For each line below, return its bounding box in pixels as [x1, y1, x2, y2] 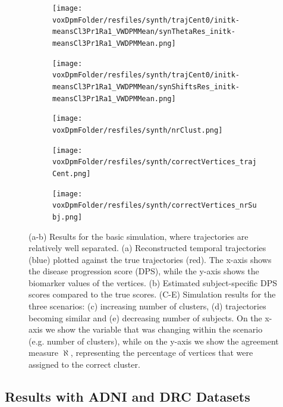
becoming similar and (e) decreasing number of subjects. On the [29, 311, 262, 324]
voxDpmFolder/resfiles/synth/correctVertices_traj [52, 158, 257, 167]
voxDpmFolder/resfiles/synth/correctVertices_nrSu [52, 201, 257, 210]
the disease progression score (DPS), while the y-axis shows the [29, 265, 259, 277]
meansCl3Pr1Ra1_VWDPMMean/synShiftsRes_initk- [52, 82, 240, 91]
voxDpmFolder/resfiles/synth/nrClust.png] [52, 126, 223, 134]
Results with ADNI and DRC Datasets [5, 387, 250, 406]
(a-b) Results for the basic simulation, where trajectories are [29, 230, 249, 242]
